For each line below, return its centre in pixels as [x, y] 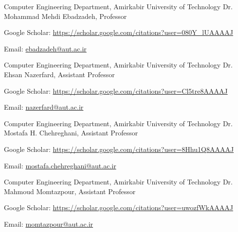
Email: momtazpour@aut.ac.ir [49, 224]
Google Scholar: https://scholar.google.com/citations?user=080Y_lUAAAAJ [119, 32]
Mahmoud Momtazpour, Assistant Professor [70, 191]
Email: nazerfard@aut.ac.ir [44, 107]
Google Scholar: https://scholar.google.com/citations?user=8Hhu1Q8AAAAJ [119, 149]
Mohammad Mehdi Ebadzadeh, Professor [65, 16]
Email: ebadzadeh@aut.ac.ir [45, 48]
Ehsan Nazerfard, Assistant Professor [59, 74]
